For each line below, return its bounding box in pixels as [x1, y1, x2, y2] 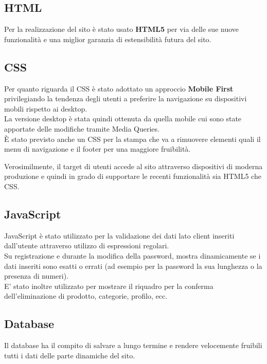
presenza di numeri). [4, 270, 68, 281]
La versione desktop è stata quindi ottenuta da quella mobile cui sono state [4, 113, 242, 124]
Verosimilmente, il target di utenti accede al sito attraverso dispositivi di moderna [4, 160, 263, 171]
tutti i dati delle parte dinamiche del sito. [4, 350, 135, 360]
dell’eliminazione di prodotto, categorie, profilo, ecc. [4, 290, 168, 301]
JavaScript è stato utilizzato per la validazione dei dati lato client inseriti [4, 230, 235, 241]
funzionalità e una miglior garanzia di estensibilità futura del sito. [4, 33, 211, 44]
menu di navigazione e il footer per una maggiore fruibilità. [4, 143, 191, 154]
